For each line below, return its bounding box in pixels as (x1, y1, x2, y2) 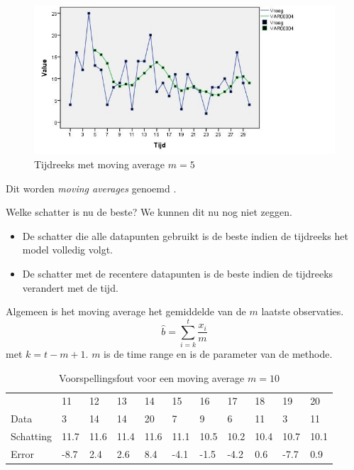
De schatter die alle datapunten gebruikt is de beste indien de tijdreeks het (22, 228, 348, 243)
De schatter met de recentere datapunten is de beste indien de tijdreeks (22, 266, 333, 281)
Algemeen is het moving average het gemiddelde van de (6, 304, 246, 319)
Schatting (11, 429, 52, 444)
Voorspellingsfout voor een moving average (59, 370, 245, 385)
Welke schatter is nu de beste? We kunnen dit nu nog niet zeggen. (6, 204, 292, 219)
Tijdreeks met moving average (34, 157, 165, 172)
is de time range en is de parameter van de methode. (104, 346, 333, 361)
